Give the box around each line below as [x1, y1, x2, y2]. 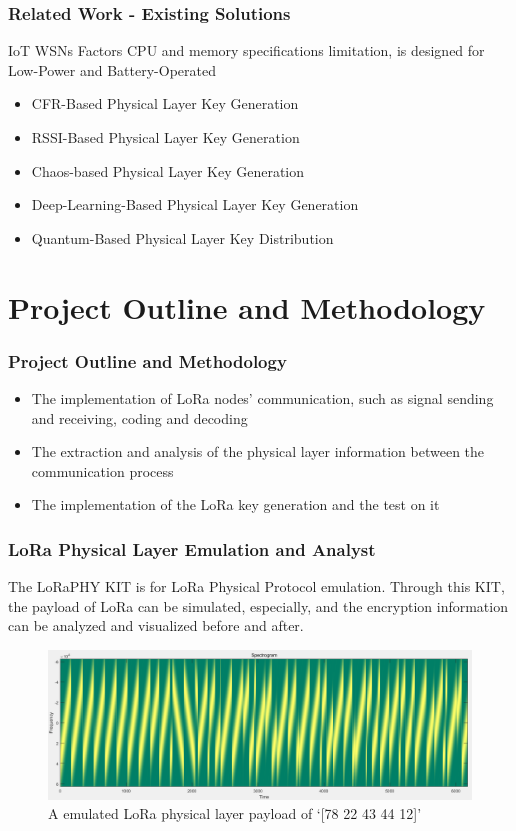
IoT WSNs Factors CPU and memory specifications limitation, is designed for [8, 40, 485, 61]
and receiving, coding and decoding [31, 407, 248, 428]
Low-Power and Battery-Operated [8, 59, 216, 80]
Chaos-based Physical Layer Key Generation [31, 160, 305, 181]
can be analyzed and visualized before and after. [8, 615, 304, 636]
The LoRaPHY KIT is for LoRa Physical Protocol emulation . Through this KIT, [8, 576, 505, 597]
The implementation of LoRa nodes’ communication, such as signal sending [31, 387, 494, 408]
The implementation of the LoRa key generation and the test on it [31, 494, 440, 515]
